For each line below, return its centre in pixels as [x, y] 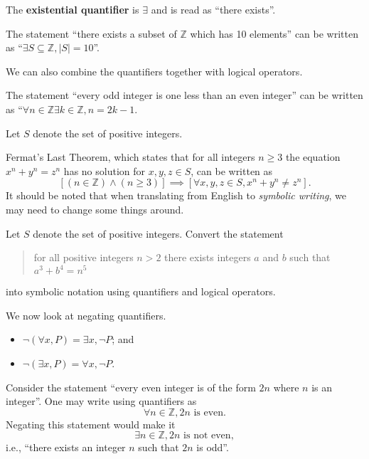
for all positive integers [84, 257]
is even [209, 412]
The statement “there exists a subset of [91, 33]
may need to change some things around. [95, 209]
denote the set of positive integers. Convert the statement [158, 233]
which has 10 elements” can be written [274, 33]
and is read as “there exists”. [213, 9]
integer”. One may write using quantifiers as [101, 401]
